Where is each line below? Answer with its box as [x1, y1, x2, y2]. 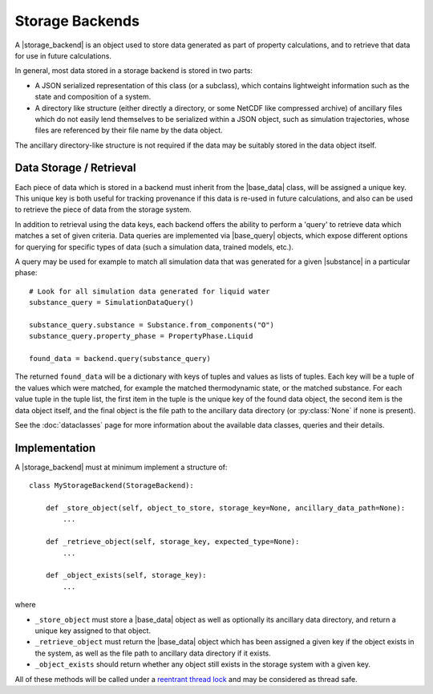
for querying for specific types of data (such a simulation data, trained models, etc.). [14, 241, 294, 252]
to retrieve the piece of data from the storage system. [14, 205, 192, 214]
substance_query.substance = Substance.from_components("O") [29, 320, 274, 329]
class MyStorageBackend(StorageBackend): [29, 481, 194, 490]
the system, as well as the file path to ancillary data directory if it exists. [34, 648, 272, 658]
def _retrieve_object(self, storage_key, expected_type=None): [45, 538, 300, 546]
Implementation [14, 441, 96, 455]
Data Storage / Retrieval [14, 161, 136, 175]
